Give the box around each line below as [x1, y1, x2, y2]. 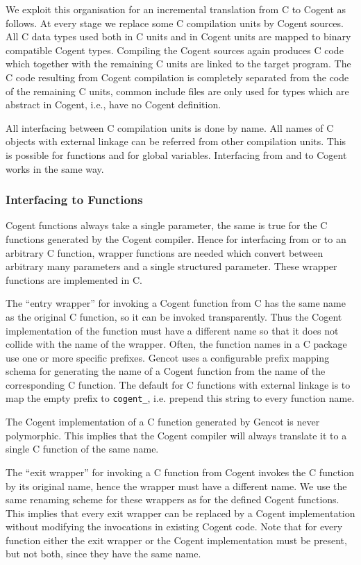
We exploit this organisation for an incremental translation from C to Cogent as [6, 2, 346, 16]
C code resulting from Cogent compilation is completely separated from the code [6, 69, 349, 84]
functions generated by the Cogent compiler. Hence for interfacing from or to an [6, 231, 346, 246]
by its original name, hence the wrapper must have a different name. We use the [6, 478, 347, 493]
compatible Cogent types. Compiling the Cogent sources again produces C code [6, 42, 344, 57]
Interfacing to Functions [6, 191, 143, 208]
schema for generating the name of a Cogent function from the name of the [6, 364, 326, 378]
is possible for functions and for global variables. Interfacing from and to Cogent [6, 147, 347, 162]
